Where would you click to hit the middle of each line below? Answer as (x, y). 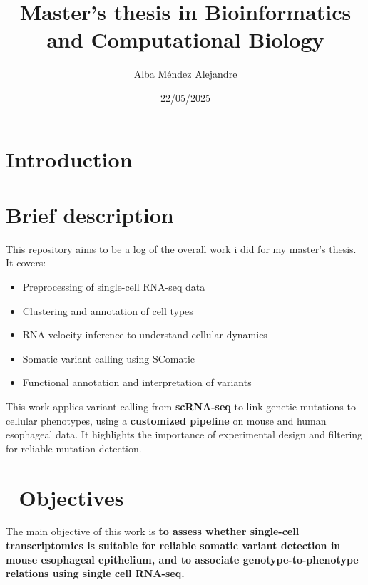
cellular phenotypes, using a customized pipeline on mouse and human (166, 420)
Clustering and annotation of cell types (108, 310)
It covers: (26, 263)
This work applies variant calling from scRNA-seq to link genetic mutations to (181, 406)
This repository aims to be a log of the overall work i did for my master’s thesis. (181, 248)
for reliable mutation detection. (74, 448)
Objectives (71, 497)
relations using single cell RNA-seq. (95, 573)
